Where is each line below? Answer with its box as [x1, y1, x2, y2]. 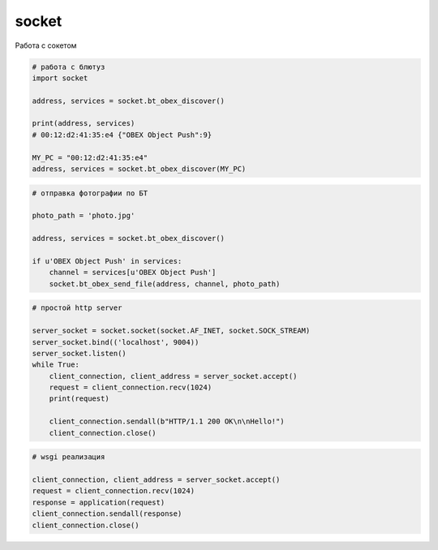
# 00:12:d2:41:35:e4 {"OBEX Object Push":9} [32, 130, 213, 140]
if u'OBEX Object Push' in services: [32, 256, 182, 265]
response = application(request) [32, 497, 165, 507]
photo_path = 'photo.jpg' [32, 211, 135, 221]
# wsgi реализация [32, 453, 105, 462]
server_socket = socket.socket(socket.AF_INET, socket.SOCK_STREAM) [32, 326, 311, 336]
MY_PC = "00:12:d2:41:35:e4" [32, 153, 148, 162]
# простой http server [32, 303, 122, 312]
